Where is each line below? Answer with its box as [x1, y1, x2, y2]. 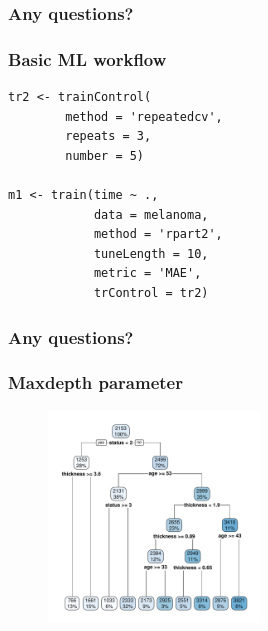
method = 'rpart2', [93, 227, 223, 242]
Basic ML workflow [8, 46, 167, 71]
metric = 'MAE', [93, 266, 202, 281]
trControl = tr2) [93, 286, 209, 300]
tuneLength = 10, [93, 246, 209, 261]
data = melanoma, [93, 207, 209, 222]
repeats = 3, [65, 129, 152, 144]
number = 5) [65, 148, 145, 163]
